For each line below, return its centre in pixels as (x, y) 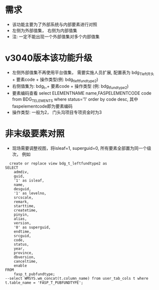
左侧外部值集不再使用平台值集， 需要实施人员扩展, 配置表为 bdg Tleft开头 (83, 73)
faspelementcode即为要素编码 (42, 106)
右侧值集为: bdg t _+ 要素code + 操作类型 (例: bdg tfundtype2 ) (70, 87)
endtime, (23, 232)
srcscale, (24, 198)
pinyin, (21, 215)
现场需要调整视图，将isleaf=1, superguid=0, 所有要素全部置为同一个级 (82, 148)
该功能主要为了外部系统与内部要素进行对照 (55, 24)
